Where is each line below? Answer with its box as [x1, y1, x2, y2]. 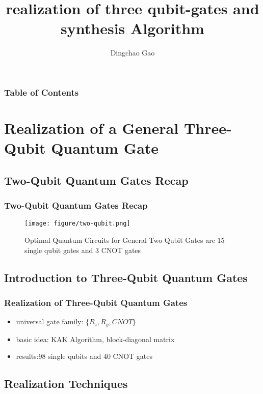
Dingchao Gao [110, 47, 155, 58]
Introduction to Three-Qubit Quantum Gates [4, 269, 248, 285]
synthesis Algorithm [61, 18, 204, 39]
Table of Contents [4, 86, 79, 98]
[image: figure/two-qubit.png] [24, 220, 130, 228]
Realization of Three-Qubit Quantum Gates [4, 296, 188, 308]
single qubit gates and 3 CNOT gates [24, 244, 141, 255]
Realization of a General [4, 118, 179, 138]
